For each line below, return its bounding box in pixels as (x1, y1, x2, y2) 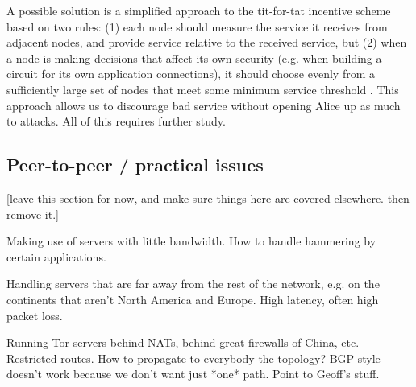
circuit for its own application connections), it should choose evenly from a (6, 65, 375, 82)
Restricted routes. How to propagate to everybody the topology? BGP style (6, 349, 381, 366)
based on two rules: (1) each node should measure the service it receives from (6, 18, 388, 35)
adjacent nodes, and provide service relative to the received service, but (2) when (6, 34, 407, 51)
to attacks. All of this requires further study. (6, 113, 226, 130)
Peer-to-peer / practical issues (6, 152, 264, 177)
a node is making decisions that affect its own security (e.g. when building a (6, 49, 382, 66)
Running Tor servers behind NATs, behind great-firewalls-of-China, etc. (6, 334, 360, 351)
